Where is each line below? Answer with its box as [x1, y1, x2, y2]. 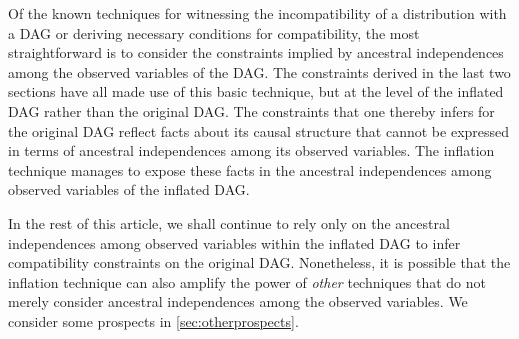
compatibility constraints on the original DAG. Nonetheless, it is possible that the [8, 252, 511, 273]
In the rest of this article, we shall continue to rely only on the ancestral [8, 212, 450, 233]
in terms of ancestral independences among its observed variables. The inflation [8, 140, 495, 161]
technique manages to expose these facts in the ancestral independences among [8, 159, 492, 180]
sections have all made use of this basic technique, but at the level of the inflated [8, 81, 504, 102]
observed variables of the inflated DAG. [8, 179, 250, 200]
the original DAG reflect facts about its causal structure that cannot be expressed [8, 120, 510, 141]
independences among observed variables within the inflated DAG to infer [8, 232, 461, 253]
